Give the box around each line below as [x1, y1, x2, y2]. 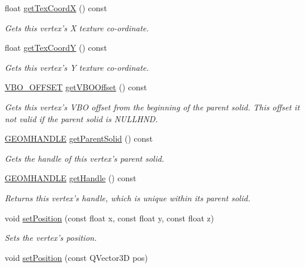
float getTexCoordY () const [5, 41, 107, 54]
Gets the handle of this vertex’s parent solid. [5, 152, 164, 164]
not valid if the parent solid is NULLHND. [5, 112, 158, 125]
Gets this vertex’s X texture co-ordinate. [5, 21, 149, 34]
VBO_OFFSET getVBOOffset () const [5, 81, 147, 93]
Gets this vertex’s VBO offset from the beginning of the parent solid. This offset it [5, 100, 300, 113]
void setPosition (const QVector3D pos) [5, 251, 148, 263]
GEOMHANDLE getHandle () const [5, 172, 137, 184]
